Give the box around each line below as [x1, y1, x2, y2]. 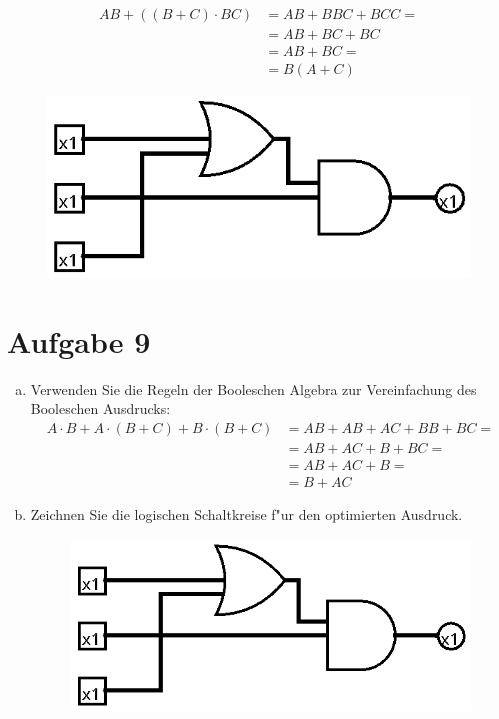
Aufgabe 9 [7, 320, 151, 361]
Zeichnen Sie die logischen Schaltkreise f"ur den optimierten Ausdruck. [30, 503, 463, 524]
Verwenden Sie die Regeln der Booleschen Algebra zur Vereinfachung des [30, 378, 477, 399]
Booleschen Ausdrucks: [30, 398, 171, 419]
